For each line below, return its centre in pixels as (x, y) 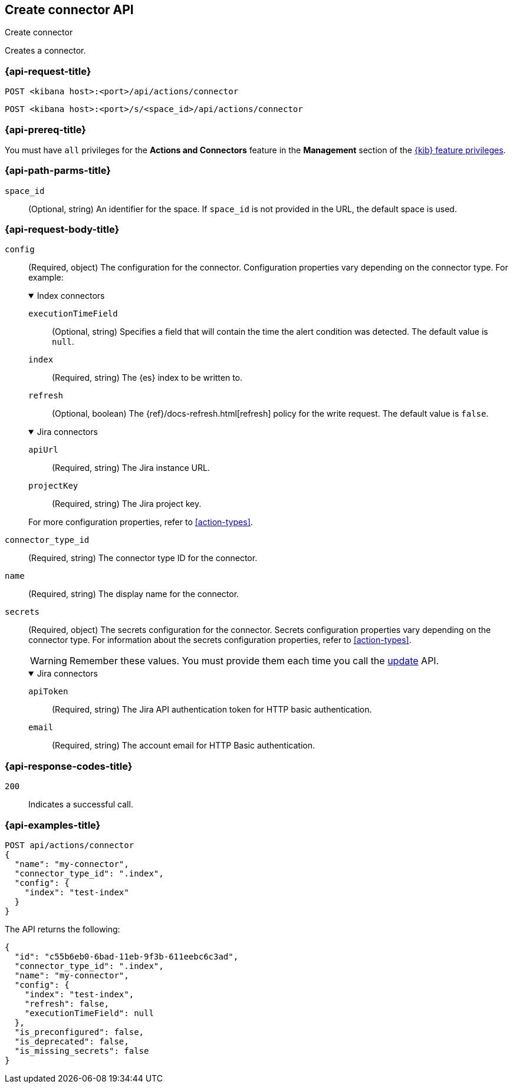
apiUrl (43, 450)
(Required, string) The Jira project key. (127, 504)
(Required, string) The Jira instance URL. (131, 468)
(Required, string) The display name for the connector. (134, 594)
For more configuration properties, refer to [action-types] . (141, 522)
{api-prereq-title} (45, 129)
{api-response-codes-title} (69, 766)
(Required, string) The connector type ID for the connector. (143, 558)
